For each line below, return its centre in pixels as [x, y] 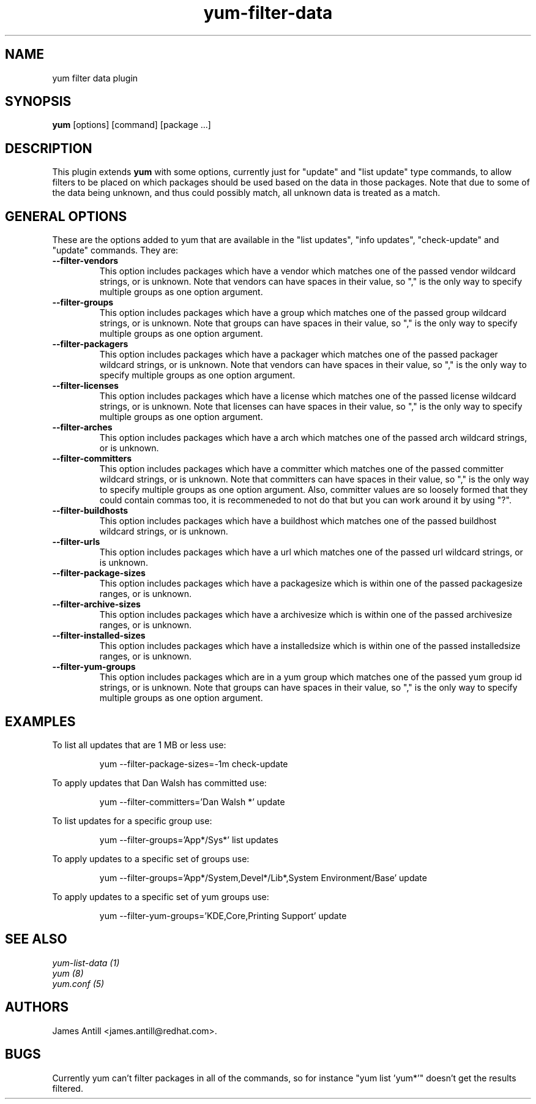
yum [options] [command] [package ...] [132, 125]
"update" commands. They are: [115, 250]
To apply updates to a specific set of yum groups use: [161, 896]
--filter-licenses [85, 386]
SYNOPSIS [38, 102]
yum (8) [68, 973]
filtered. [68, 1088]
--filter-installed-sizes [99, 636]
